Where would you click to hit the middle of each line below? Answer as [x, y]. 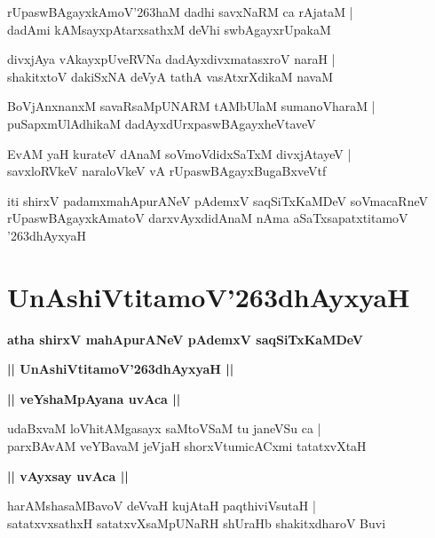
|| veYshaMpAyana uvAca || [94, 398]
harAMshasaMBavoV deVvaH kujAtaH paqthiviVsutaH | [162, 506]
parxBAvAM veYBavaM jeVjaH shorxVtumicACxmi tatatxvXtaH [187, 446]
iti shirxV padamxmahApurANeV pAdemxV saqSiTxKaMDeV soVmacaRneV [218, 200]
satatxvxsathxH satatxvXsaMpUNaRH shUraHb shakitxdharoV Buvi [197, 522]
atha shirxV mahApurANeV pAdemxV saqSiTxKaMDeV [186, 339]
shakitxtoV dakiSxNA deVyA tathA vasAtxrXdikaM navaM [170, 76]
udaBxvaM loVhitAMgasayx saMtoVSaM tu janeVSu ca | [164, 428]
